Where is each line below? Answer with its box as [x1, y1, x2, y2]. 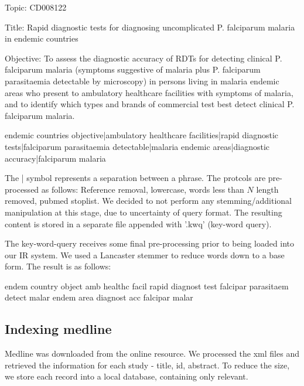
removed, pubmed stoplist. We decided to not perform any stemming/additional [5, 194, 292, 207]
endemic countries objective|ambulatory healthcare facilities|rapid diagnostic [5, 129, 279, 141]
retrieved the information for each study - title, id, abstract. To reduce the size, [5, 358, 290, 371]
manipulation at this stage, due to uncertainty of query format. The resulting [5, 206, 282, 218]
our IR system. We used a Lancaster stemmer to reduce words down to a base [5, 248, 285, 261]
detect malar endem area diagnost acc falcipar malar [5, 291, 193, 303]
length [256, 183, 279, 195]
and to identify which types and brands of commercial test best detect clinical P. [5, 98, 295, 110]
